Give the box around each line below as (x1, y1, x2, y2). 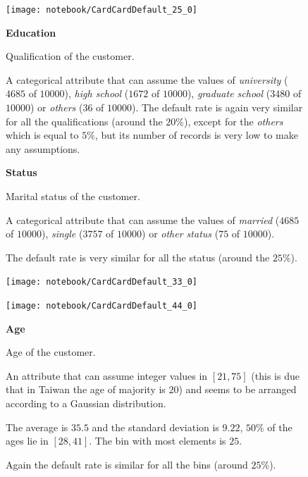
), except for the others (183, 113, 283, 128)
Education (6, 25, 56, 39)
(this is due (251, 368, 300, 383)
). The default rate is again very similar (132, 100, 303, 115)
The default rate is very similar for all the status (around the (6, 249, 270, 264)
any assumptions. (6, 141, 80, 156)
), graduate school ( (187, 86, 271, 101)
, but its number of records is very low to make (94, 128, 298, 142)
